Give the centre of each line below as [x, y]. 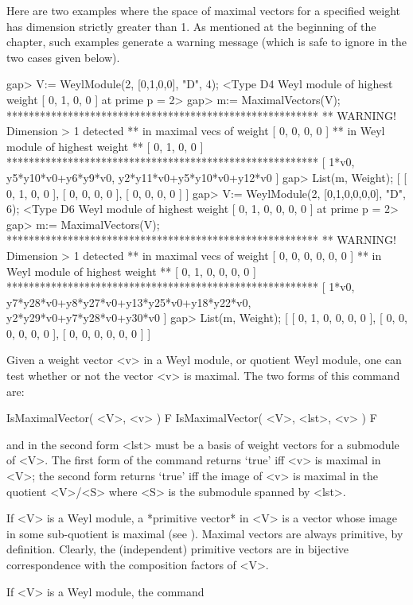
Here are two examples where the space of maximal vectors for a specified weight [204, 10]
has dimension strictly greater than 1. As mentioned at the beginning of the [191, 26]
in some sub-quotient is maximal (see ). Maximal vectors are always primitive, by [205, 533]
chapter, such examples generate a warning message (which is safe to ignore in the [206, 42]
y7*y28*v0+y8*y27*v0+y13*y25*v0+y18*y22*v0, [129, 302]
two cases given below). [63, 57]
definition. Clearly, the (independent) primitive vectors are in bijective [177, 549]
